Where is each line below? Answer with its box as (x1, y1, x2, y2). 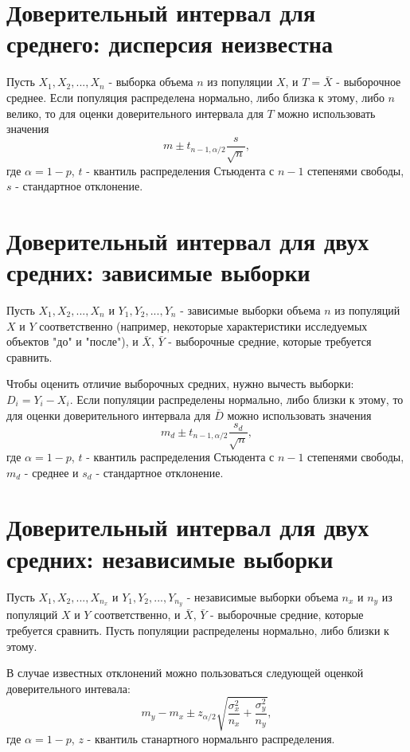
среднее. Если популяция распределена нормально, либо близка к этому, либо (6, 88, 385, 105)
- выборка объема (108, 73, 193, 90)
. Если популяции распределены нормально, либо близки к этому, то (69, 390, 404, 407)
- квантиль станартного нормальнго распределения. (87, 730, 335, 746)
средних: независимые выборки (6, 542, 334, 574)
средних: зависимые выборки (6, 256, 310, 288)
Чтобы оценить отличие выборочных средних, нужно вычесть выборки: (6, 375, 354, 392)
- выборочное (336, 73, 401, 90)
